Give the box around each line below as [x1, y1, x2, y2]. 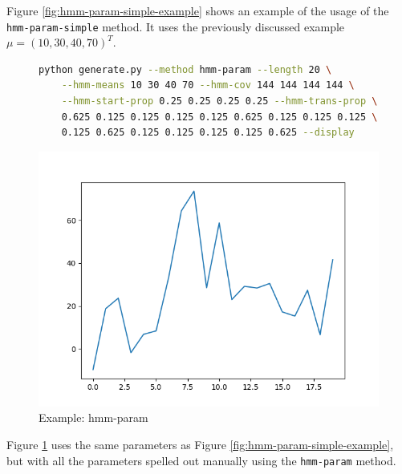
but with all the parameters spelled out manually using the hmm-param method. [6, 452, 396, 468]
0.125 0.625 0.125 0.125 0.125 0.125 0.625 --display [61, 127, 355, 139]
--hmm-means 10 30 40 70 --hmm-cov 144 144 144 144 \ [61, 79, 355, 91]
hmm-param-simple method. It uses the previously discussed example [6, 18, 345, 34]
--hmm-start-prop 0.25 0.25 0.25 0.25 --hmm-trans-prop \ [61, 95, 378, 107]
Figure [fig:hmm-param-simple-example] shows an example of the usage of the [6, 2, 389, 18]
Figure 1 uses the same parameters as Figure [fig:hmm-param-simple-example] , [6, 436, 394, 452]
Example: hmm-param [39, 409, 148, 426]
